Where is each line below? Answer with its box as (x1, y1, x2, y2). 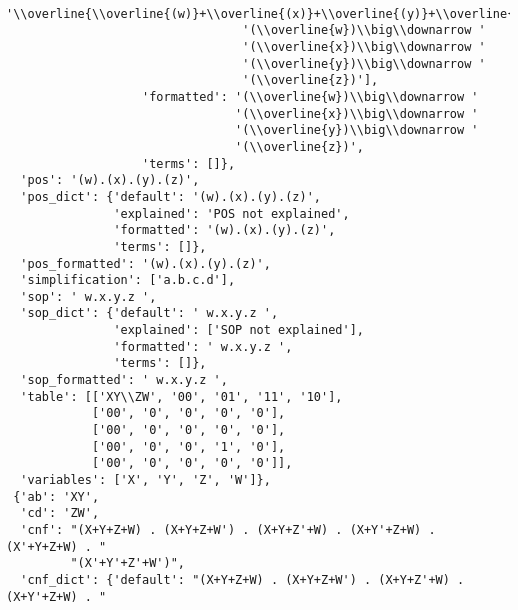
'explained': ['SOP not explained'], (113, 323, 364, 338)
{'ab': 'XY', (13, 489, 100, 504)
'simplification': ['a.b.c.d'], (20, 273, 236, 288)
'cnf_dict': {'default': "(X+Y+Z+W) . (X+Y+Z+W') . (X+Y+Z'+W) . (20, 572, 465, 587)
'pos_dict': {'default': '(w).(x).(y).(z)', (20, 189, 321, 204)
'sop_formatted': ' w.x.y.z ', (20, 373, 228, 388)
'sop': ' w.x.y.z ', (20, 289, 157, 304)
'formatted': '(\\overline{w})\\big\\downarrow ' (142, 89, 479, 104)
